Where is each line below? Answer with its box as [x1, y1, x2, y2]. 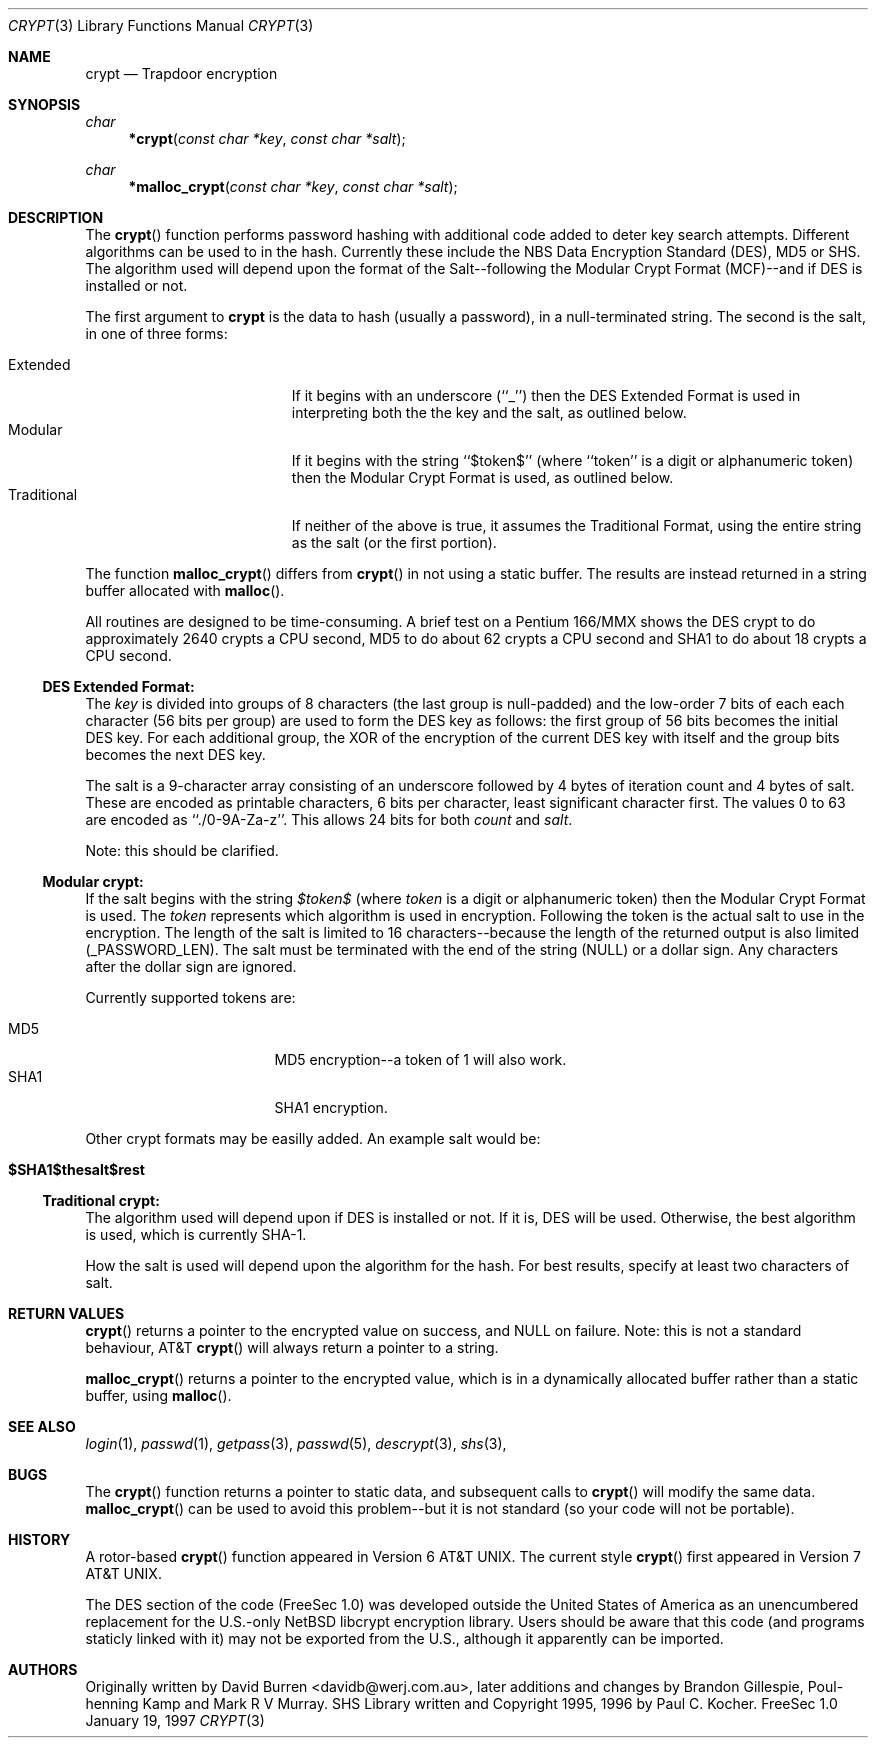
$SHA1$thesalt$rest [8, 1161, 145, 1178]
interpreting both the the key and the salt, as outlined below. [291, 404, 687, 421]
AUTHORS [8, 1661, 78, 1678]
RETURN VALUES [8, 1305, 125, 1322]
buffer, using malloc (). [85, 1387, 232, 1404]
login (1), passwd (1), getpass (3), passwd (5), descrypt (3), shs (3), [85, 1435, 507, 1452]
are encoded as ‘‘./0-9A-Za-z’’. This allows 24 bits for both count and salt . [85, 811, 573, 828]
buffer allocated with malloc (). [85, 582, 285, 599]
